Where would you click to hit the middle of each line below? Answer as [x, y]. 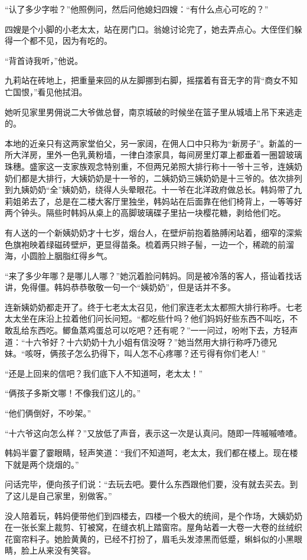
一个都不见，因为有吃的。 [62, 41]
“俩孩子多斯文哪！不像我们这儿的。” [73, 393]
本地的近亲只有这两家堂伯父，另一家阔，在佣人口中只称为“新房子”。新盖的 [149, 143]
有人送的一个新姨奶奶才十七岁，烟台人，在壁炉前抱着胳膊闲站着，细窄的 [145, 232]
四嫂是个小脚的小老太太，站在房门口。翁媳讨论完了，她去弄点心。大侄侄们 [149, 29]
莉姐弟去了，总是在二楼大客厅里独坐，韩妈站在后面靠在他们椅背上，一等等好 [153, 201]
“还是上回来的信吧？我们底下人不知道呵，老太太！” [104, 373]
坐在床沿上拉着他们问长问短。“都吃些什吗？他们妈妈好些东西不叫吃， [155, 318]
